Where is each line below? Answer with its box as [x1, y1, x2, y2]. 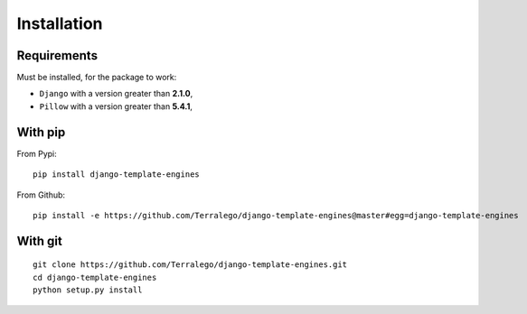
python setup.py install [33, 285, 143, 295]
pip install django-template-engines [33, 170, 201, 180]
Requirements [16, 48, 99, 63]
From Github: [16, 189, 66, 200]
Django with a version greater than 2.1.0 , [39, 88, 193, 99]
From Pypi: [16, 148, 58, 159]
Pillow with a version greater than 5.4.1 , [39, 100, 193, 112]
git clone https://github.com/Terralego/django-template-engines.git [33, 260, 348, 270]
